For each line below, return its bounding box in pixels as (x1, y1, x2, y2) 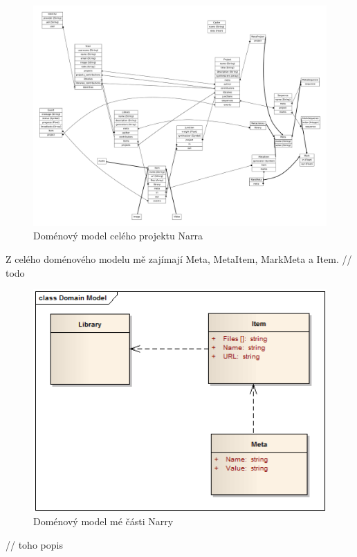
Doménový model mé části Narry (33, 514, 174, 529)
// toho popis (6, 538, 63, 552)
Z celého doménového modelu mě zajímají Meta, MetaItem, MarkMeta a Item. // (6, 252, 352, 266)
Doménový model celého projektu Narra (33, 228, 203, 243)
